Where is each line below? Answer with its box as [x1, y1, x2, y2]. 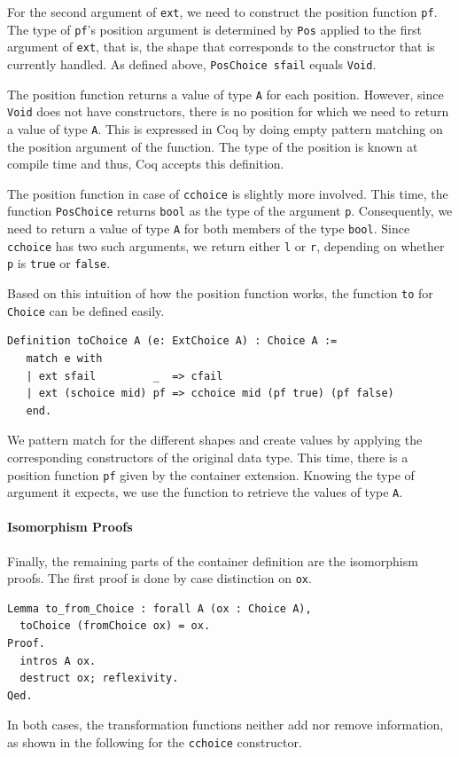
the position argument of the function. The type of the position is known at [7, 137, 418, 155]
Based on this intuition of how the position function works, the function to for [7, 284, 433, 303]
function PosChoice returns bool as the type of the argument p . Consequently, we [7, 201, 453, 220]
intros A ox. [19, 654, 97, 667]
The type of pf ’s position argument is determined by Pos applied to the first [7, 20, 422, 38]
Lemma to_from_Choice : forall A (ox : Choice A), [7, 602, 312, 615]
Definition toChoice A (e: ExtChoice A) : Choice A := [7, 335, 338, 348]
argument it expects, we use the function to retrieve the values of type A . [7, 483, 403, 501]
